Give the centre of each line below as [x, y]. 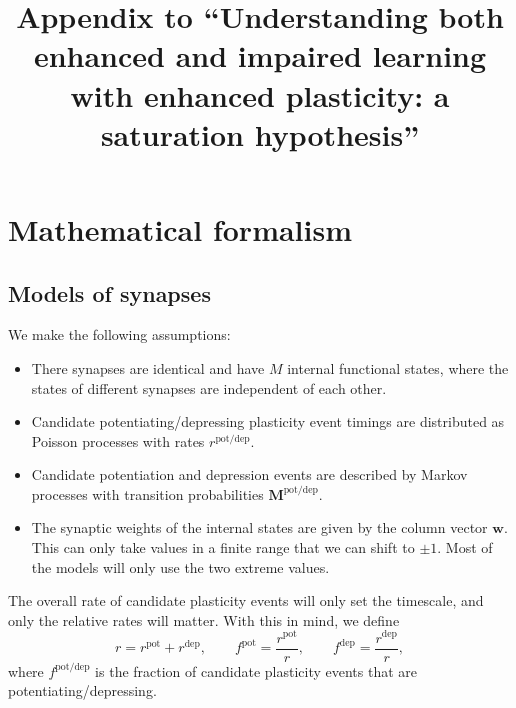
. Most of [465, 547]
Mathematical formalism [180, 228]
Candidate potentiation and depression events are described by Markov [249, 474]
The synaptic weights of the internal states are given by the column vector [259, 527]
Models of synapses [109, 292]
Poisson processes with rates [118, 440]
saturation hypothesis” [260, 133]
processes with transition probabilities [147, 493]
